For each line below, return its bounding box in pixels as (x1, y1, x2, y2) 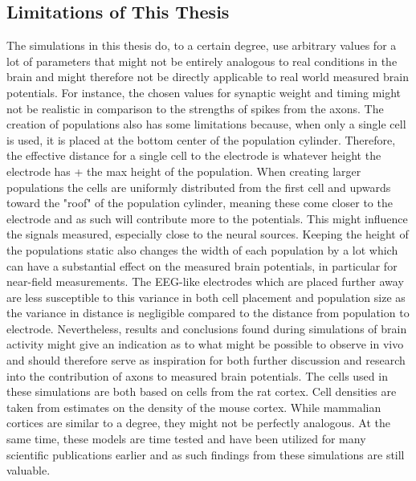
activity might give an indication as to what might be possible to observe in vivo (6, 336, 404, 353)
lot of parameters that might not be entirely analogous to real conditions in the (6, 52, 398, 69)
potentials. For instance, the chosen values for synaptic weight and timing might (6, 84, 402, 100)
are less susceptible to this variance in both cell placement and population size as (6, 288, 406, 305)
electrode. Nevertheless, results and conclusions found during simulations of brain (6, 320, 407, 336)
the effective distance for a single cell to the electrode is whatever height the (6, 147, 381, 164)
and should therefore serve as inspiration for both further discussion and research (6, 352, 406, 369)
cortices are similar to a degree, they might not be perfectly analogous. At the (6, 414, 390, 431)
